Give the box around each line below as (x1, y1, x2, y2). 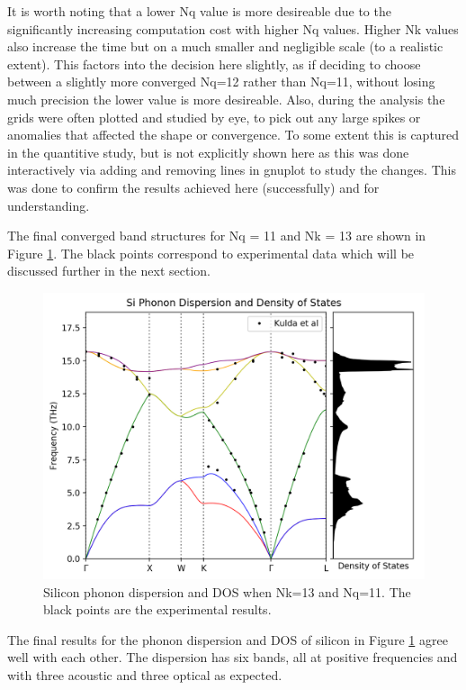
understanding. (7, 195, 90, 214)
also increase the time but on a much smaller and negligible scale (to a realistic (7, 37, 444, 56)
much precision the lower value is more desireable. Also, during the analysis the (7, 89, 445, 108)
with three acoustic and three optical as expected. (7, 665, 282, 684)
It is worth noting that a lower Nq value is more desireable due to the (7, 2, 391, 20)
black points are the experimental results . (43, 600, 272, 619)
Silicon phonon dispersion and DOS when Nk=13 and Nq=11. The (43, 582, 411, 601)
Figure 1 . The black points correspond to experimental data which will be (7, 243, 415, 262)
